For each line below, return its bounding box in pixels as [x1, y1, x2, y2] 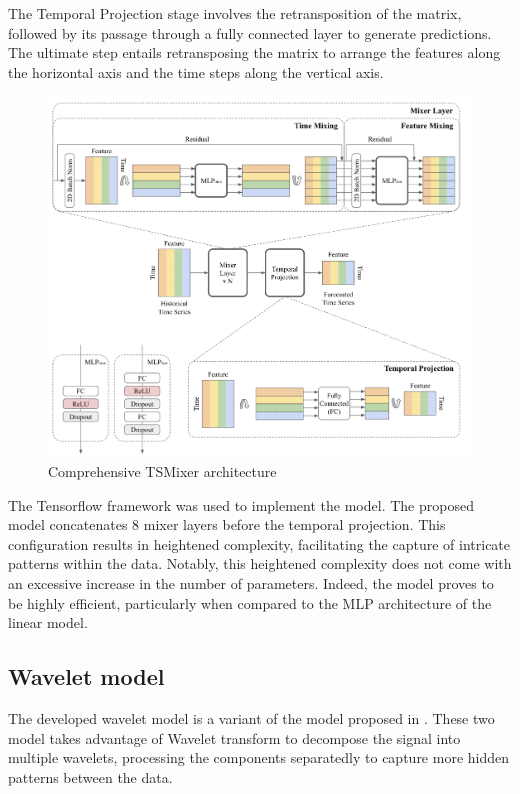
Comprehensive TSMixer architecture [48, 460, 277, 481]
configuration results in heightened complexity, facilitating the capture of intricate [8, 533, 511, 554]
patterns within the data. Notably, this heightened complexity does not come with [8, 553, 512, 574]
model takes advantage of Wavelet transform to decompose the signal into [8, 727, 461, 748]
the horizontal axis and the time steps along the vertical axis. [8, 61, 384, 82]
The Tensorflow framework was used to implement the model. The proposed [8, 494, 474, 515]
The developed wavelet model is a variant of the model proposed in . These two [8, 707, 495, 728]
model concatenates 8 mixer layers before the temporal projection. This [8, 514, 446, 535]
